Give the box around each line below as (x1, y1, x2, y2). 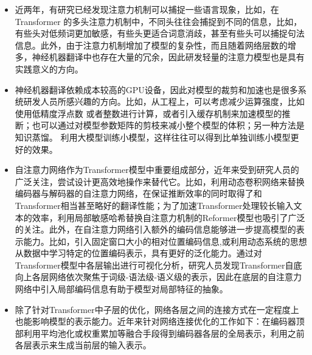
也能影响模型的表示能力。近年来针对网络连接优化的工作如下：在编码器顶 (15, 315, 305, 328)
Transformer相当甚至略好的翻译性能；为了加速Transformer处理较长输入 (15, 199, 294, 211)
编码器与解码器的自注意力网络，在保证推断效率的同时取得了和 (15, 187, 262, 200)
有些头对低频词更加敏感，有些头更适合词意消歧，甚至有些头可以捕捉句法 (15, 27, 305, 40)
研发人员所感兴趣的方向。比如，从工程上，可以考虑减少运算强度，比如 (23, 95, 305, 108)
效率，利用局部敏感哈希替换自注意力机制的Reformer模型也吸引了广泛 (32, 211, 305, 223)
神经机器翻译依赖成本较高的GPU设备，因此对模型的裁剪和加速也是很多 (15, 83, 298, 96)
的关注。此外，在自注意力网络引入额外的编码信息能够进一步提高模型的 (15, 223, 296, 236)
